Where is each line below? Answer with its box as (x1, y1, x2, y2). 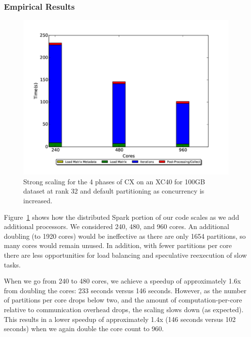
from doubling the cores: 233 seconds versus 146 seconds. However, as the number (4, 285, 247, 295)
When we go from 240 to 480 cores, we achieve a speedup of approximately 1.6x (4, 276, 241, 286)
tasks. (4, 259, 21, 269)
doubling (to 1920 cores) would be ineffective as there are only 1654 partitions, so (4, 231, 246, 241)
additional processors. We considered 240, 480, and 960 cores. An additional (4, 221, 229, 231)
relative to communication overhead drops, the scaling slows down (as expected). (4, 304, 244, 314)
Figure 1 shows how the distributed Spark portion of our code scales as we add (4, 212, 239, 222)
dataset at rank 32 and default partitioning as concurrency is (23, 186, 204, 196)
